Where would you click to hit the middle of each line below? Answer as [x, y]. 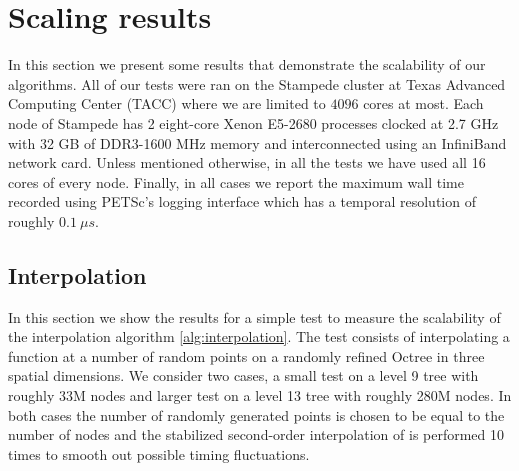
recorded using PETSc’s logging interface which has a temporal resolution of [242, 201]
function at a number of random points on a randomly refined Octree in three [246, 355]
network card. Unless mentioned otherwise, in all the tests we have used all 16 [247, 162]
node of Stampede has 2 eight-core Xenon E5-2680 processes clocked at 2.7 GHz [253, 122]
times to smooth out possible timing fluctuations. [159, 453]
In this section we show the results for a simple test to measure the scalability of [254, 316]
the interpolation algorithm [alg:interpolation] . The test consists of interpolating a [259, 336]
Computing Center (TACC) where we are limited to [167, 103]
